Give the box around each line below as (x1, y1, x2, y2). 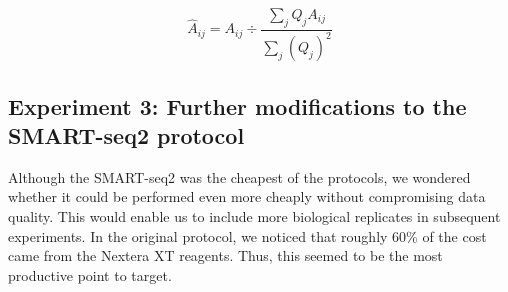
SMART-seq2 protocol (8, 119, 245, 150)
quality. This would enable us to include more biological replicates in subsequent (8, 205, 501, 226)
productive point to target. (8, 264, 172, 285)
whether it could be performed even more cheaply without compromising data (8, 186, 486, 207)
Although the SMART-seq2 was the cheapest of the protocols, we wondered (8, 166, 471, 187)
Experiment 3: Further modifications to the (8, 90, 467, 121)
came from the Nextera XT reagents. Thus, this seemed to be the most (8, 245, 443, 266)
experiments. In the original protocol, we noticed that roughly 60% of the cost (8, 225, 487, 246)
